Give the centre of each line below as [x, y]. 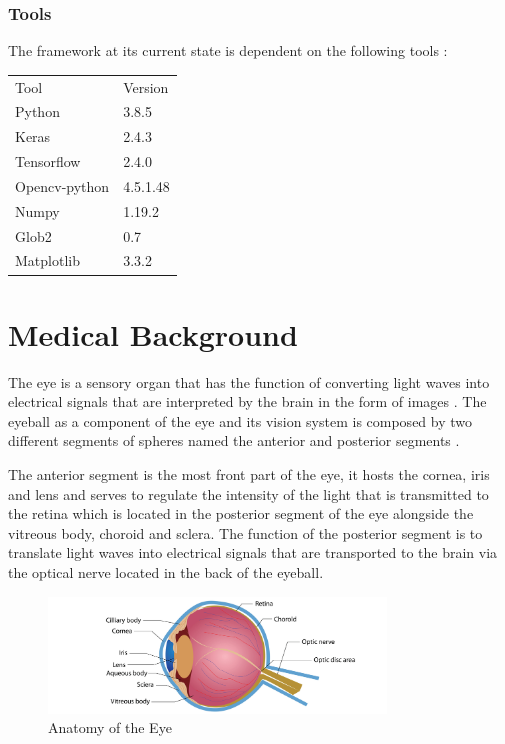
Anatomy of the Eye [110, 727]
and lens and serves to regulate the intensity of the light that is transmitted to [248, 493]
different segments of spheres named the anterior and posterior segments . [234, 440]
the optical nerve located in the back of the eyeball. [166, 572]
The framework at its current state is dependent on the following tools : [228, 50]
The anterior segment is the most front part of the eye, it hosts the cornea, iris [249, 474]
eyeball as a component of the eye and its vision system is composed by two [240, 420]
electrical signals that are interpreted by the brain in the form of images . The [247, 401]
